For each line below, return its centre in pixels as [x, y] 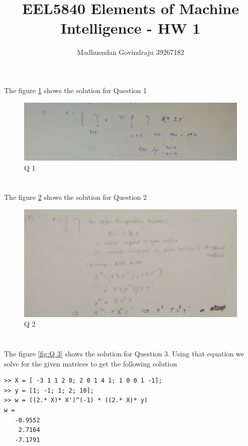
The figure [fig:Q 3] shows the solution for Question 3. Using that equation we [124, 354]
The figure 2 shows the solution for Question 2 [76, 197]
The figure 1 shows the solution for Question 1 [76, 90]
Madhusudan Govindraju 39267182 [131, 52]
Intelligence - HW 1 [131, 28]
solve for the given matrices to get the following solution [91, 363]
